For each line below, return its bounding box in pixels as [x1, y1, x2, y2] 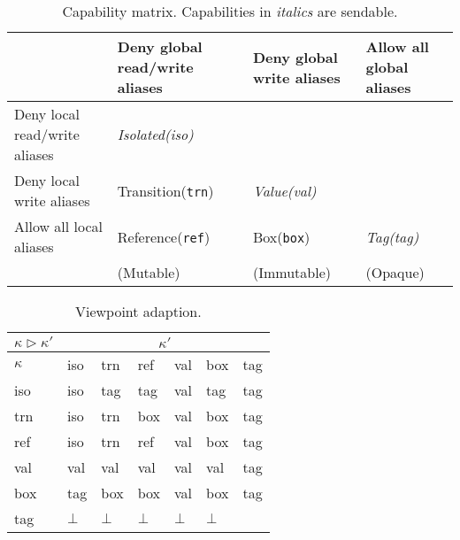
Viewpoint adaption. [74, 301, 202, 321]
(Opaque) [365, 262, 425, 282]
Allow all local [14, 216, 103, 236]
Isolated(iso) [117, 124, 194, 144]
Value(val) [252, 180, 317, 201]
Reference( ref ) [117, 226, 211, 247]
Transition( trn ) [117, 180, 214, 201]
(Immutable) [252, 262, 331, 282]
